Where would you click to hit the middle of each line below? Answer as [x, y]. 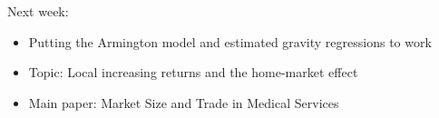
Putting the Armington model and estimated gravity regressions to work [230, 41]
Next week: [38, 11]
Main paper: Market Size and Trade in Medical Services [184, 102]
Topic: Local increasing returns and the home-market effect [193, 72]
